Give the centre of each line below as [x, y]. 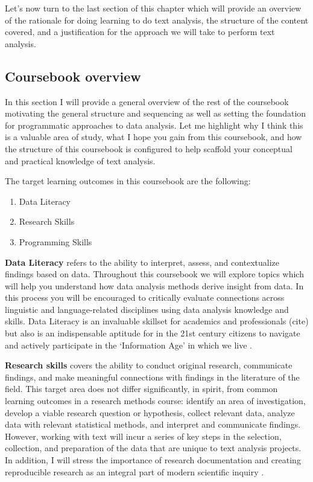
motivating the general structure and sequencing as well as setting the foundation [156, 113]
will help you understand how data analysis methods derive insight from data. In [154, 285]
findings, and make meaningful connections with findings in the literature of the [152, 377]
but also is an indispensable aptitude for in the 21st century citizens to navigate [153, 333]
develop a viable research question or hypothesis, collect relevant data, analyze [150, 412]
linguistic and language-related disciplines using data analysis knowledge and [147, 309]
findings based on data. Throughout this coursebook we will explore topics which [154, 274]
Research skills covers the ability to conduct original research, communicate [149, 365]
